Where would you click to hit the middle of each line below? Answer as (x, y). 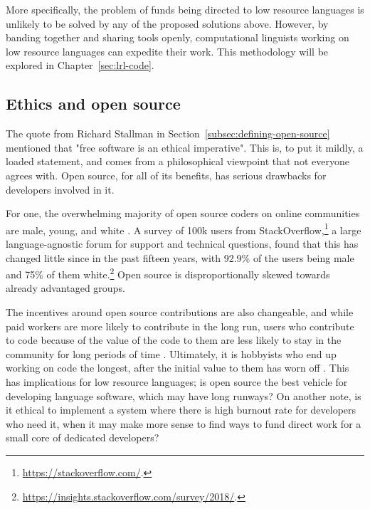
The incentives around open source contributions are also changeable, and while (180, 312)
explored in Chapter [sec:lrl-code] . (80, 65)
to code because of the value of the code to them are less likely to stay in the (174, 340)
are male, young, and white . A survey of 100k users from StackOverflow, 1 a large (184, 229)
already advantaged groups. (65, 288)
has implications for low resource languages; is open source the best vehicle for (177, 381)
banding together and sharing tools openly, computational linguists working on (178, 37)
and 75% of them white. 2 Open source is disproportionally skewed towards (168, 273)
